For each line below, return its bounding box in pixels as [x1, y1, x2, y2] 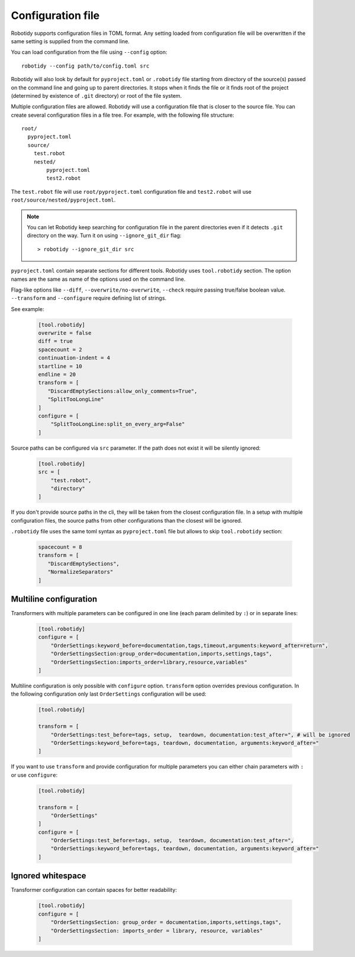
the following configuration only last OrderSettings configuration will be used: [11, 690, 206, 697]
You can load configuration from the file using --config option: [11, 49, 168, 56]
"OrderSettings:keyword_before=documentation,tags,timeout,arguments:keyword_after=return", [50, 642, 328, 649]
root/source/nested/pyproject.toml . [11, 196, 116, 204]
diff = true [38, 338, 73, 345]
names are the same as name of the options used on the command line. [11, 276, 186, 283]
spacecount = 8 [38, 544, 82, 550]
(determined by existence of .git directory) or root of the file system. [11, 92, 182, 99]
